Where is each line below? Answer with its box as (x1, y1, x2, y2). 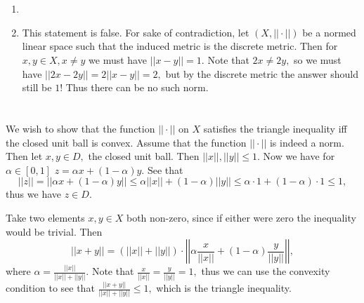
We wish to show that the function (6, 121, 155, 135)
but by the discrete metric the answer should (165, 66, 358, 81)
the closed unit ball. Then (88, 149, 200, 163)
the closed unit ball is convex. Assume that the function (6, 135, 247, 149)
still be (22, 80, 52, 95)
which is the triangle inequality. (156, 281, 292, 295)
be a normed (302, 25, 356, 39)
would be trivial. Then (6, 224, 103, 238)
